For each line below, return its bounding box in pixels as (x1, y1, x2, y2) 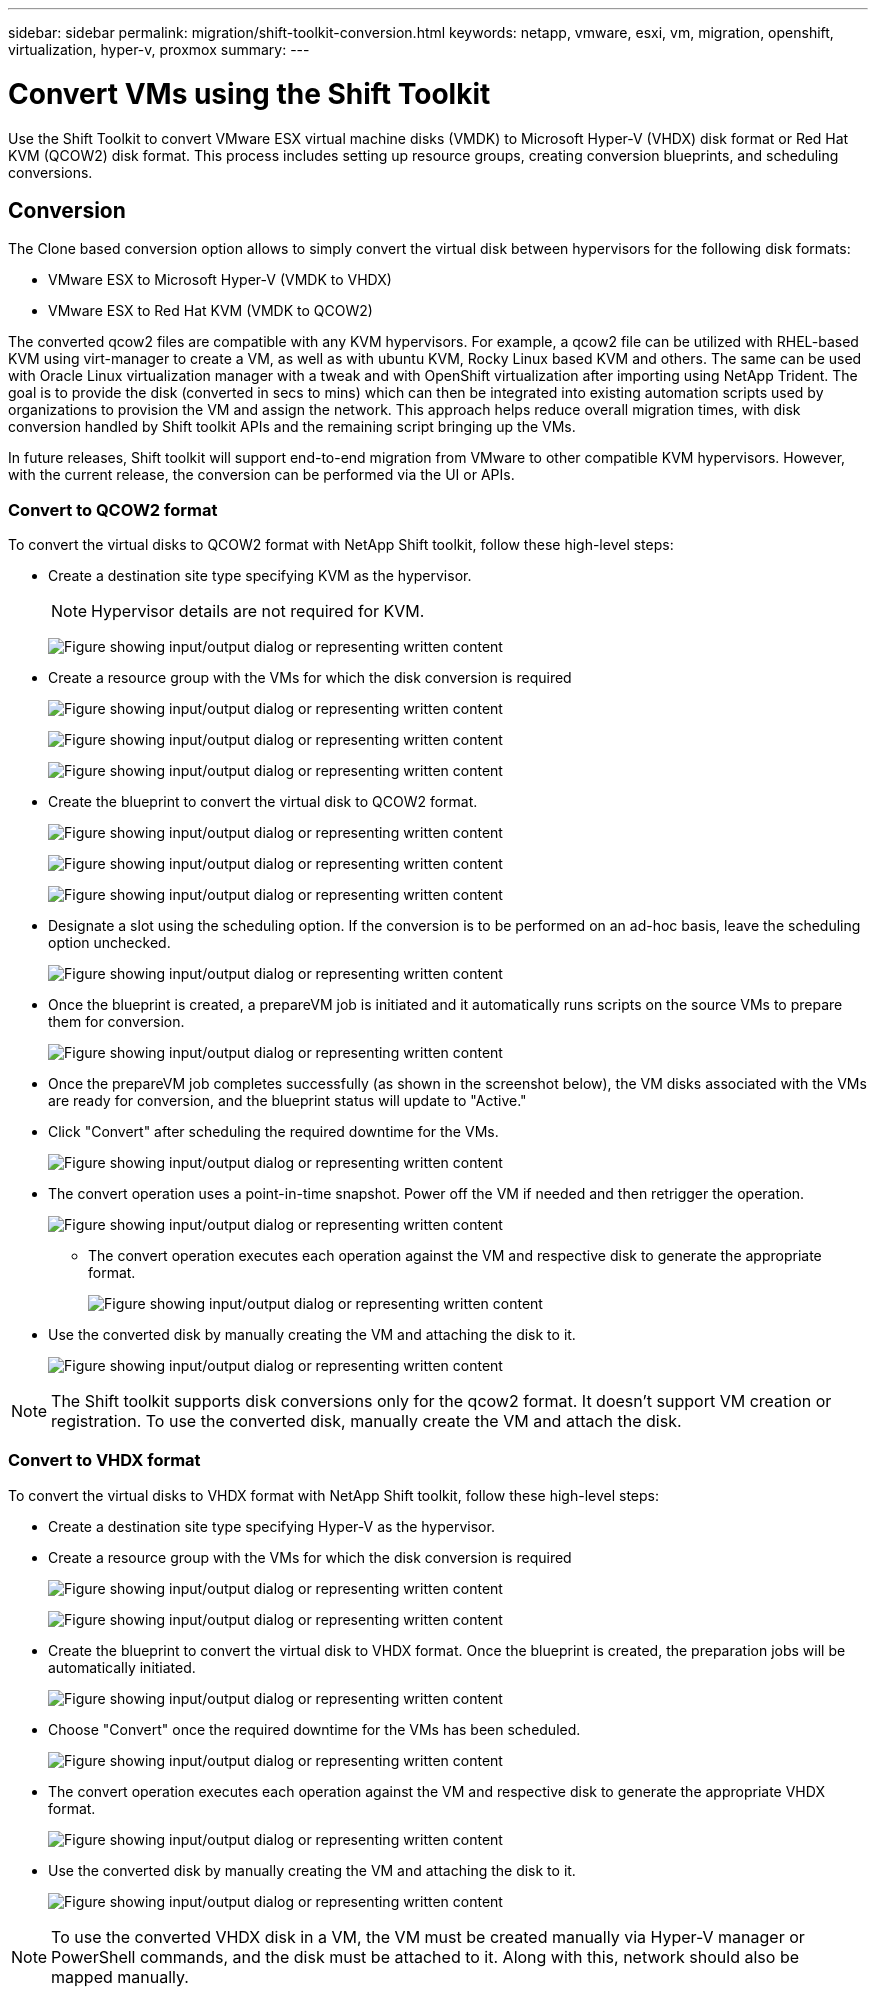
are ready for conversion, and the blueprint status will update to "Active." (48, 1092, 527, 1110)
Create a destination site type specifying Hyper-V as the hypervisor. (48, 1517, 495, 1535)
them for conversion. (48, 1013, 185, 1031)
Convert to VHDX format (8, 1450, 201, 1471)
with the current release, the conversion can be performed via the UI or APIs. (8, 466, 515, 484)
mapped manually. (51, 1966, 189, 1987)
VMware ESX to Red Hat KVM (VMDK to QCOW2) (48, 302, 373, 320)
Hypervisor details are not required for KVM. (91, 601, 425, 622)
